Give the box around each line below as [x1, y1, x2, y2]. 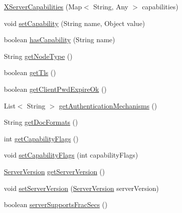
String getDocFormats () [4, 117, 78, 127]
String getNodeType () [4, 51, 73, 61]
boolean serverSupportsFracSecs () [4, 199, 108, 210]
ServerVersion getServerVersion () [4, 166, 105, 176]
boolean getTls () [4, 67, 56, 78]
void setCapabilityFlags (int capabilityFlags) [4, 150, 138, 160]
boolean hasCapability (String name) [4, 34, 115, 45]
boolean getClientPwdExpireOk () [4, 83, 107, 94]
